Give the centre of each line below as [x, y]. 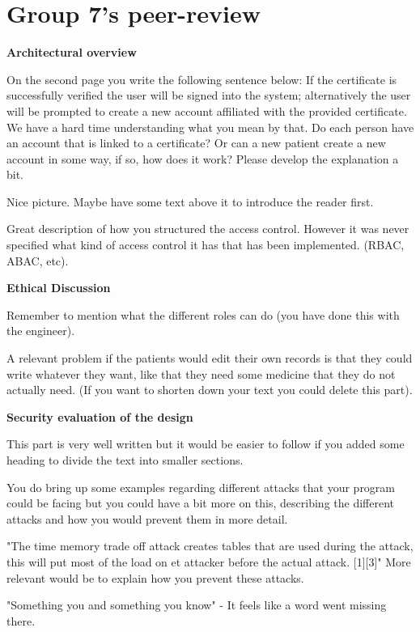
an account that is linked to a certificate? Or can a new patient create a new [196, 143]
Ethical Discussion [59, 288]
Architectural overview [72, 52]
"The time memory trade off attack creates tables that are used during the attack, [210, 546]
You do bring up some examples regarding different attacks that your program [201, 487]
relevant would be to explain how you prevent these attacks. [155, 577]
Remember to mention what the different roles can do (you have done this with [203, 314]
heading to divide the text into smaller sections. [125, 460]
